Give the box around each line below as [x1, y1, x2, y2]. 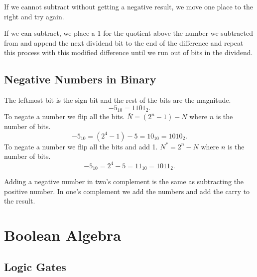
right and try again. [4, 11, 64, 21]
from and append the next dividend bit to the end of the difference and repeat [4, 37, 244, 48]
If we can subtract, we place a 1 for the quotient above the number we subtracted [4, 28, 253, 38]
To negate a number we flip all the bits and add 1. [4, 141, 158, 151]
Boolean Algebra [4, 224, 121, 245]
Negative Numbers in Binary [4, 71, 156, 87]
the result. [4, 196, 35, 206]
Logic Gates [4, 259, 66, 274]
